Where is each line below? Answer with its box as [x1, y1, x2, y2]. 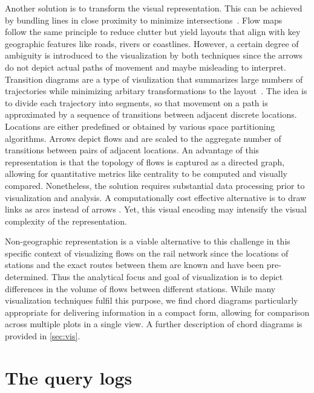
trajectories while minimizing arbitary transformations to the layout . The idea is [5, 85, 307, 97]
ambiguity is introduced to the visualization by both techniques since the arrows [5, 49, 303, 62]
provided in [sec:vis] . [5, 330, 80, 342]
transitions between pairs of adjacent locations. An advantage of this [5, 144, 260, 156]
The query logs [5, 365, 132, 389]
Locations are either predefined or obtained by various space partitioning [5, 120, 275, 132]
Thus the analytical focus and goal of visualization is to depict [51, 270, 283, 283]
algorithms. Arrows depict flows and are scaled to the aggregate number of [5, 132, 281, 144]
